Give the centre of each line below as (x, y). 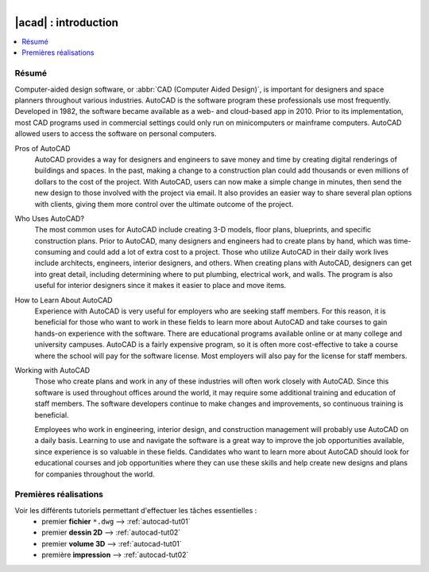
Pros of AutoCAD (43, 148)
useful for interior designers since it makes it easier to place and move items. (160, 286)
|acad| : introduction (67, 23)
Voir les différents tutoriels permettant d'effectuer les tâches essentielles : (136, 510)
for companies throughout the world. (95, 474)
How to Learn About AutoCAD (64, 300)
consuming (53, 252)
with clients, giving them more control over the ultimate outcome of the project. (164, 204)
